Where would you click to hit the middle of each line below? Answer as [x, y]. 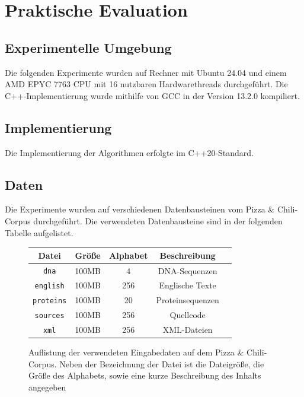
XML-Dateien [188, 330]
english [49, 286]
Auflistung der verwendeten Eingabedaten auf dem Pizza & [136, 352]
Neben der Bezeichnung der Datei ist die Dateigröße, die [162, 363]
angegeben [47, 387]
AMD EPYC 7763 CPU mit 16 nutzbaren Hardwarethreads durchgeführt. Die [146, 84]
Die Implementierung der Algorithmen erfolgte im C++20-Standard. [129, 152]
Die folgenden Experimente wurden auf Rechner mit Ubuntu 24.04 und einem [146, 72]
